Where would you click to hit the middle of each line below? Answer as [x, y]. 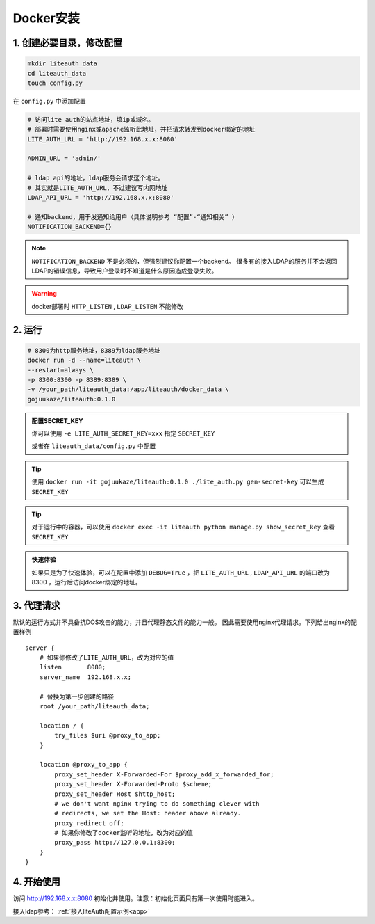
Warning [44, 294]
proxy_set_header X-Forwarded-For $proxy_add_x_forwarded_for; [164, 774]
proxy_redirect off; [89, 823]
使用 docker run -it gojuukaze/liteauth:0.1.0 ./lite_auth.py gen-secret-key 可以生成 [178, 482]
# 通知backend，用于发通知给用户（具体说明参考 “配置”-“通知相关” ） [133, 217]
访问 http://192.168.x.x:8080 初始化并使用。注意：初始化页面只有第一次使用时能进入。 [135, 898]
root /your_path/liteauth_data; [94, 707]
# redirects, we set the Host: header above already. [148, 813]
